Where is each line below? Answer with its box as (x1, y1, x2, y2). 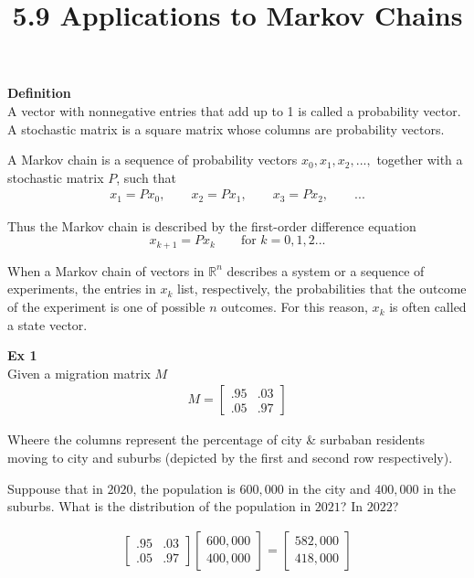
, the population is (132, 478, 236, 498)
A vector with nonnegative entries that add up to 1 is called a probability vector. (7, 101, 461, 120)
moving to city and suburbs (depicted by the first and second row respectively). (7, 448, 453, 467)
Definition (7, 83, 71, 102)
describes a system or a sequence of (226, 261, 425, 280)
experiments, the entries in (7, 279, 156, 298)
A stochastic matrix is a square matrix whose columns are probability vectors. (7, 119, 445, 138)
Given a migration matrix (7, 363, 151, 382)
